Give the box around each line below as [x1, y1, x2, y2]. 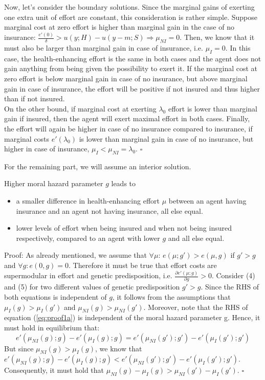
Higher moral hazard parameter [4, 178, 103, 189]
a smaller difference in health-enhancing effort [16, 195, 160, 206]
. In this [225, 42, 251, 53]
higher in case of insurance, [4, 143, 90, 154]
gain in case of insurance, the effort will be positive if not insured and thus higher [4, 83, 260, 94]
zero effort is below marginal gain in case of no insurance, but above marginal [4, 73, 248, 83]
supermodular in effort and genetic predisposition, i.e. [4, 270, 172, 281]
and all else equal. [168, 232, 225, 243]
